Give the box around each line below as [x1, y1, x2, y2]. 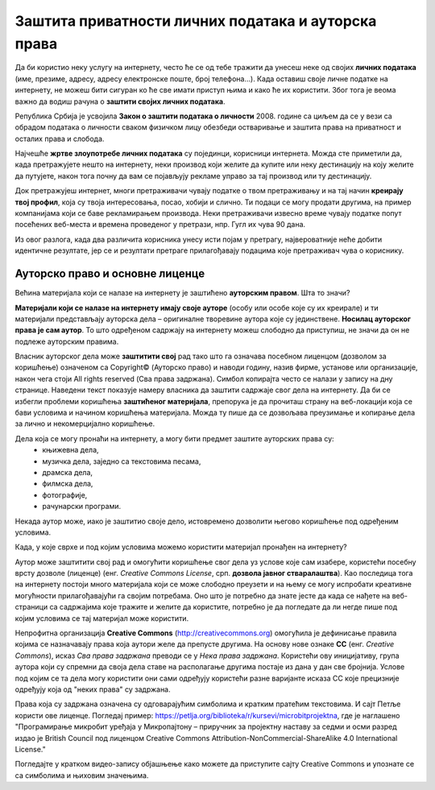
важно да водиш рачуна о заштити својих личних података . [14, 97, 226, 106]
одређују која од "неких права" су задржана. [14, 685, 171, 694]
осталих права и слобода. [14, 134, 105, 143]
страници [14, 602, 48, 612]
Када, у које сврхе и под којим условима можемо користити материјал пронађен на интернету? [14, 542, 347, 552]
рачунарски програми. [42, 502, 121, 511]
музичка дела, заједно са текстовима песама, [42, 456, 201, 466]
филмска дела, [42, 479, 93, 489]
